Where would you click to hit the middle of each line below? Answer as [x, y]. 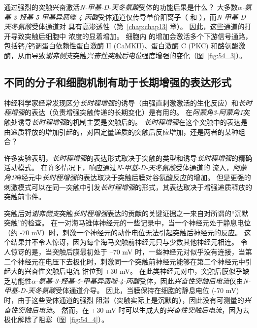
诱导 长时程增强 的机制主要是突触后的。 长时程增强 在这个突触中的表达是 [132, 122]
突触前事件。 [25, 197]
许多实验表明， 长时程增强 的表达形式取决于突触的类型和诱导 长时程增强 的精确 [128, 158]
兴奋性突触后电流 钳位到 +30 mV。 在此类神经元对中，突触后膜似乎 [133, 271]
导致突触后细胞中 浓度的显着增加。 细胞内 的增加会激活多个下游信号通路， [131, 36]
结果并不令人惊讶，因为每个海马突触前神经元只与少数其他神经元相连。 [124, 242]
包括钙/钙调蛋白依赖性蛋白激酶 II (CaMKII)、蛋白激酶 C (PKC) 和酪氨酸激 [125, 46]
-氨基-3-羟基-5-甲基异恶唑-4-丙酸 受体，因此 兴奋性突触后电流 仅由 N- [143, 280]
